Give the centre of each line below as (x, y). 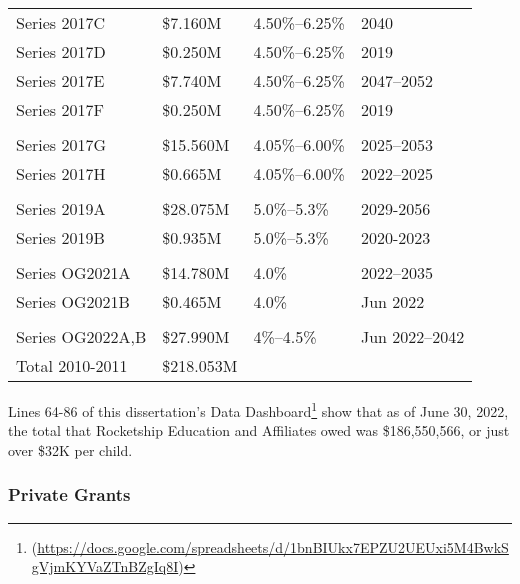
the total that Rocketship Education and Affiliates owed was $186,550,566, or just (259, 430)
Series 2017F (60, 109)
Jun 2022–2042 (412, 336)
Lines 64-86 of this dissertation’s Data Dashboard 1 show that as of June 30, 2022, (258, 409)
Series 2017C (61, 22)
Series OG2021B (73, 301)
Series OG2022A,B (81, 336)
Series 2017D (61, 51)
